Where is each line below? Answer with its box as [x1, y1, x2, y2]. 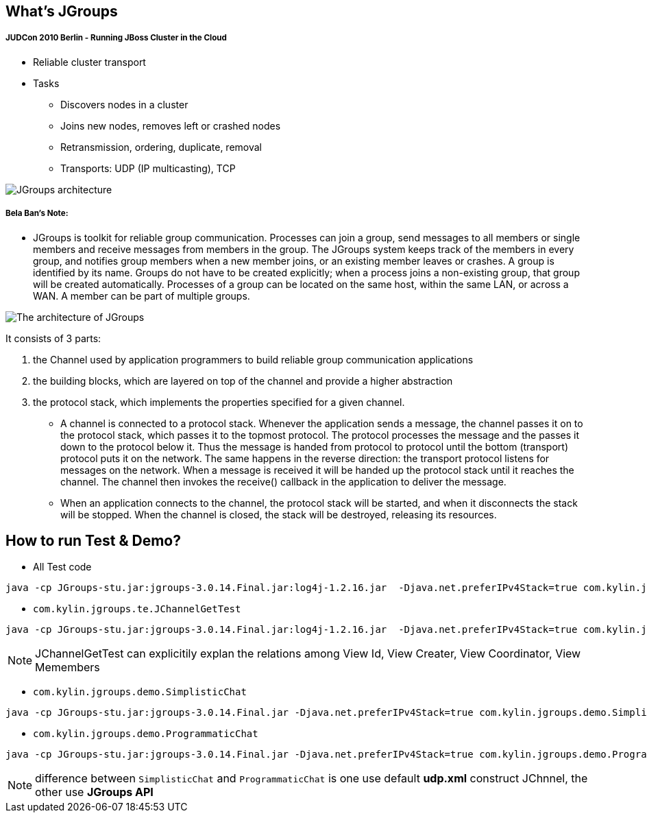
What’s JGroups [5, 3, 118, 20]
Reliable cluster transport [33, 56, 146, 68]
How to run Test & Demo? [5, 531, 181, 549]
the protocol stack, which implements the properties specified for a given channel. [33, 396, 405, 408]
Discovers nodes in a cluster [60, 98, 188, 110]
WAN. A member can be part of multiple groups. [33, 289, 250, 302]
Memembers [35, 660, 100, 675]
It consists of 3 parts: [5, 332, 101, 344]
